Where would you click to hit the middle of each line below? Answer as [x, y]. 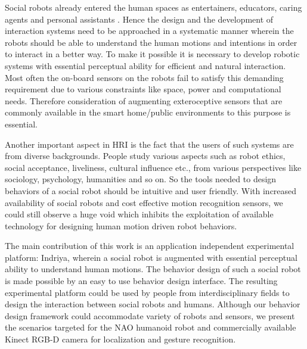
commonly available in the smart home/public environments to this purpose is [148, 112]
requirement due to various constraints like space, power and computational [143, 89]
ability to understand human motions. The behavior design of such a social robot [153, 269]
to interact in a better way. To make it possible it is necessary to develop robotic [152, 54]
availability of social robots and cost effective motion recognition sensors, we [144, 202]
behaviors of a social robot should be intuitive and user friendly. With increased [151, 190]
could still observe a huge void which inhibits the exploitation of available [139, 214]
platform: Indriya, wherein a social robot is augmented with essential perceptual [151, 257]
